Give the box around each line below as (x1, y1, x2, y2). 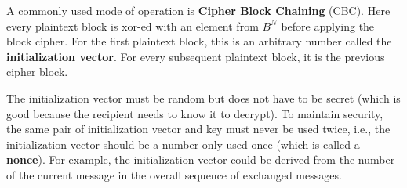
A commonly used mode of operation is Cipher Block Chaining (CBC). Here (6, 2, 391, 18)
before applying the (281, 17, 375, 34)
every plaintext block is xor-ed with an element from (6, 17, 259, 34)
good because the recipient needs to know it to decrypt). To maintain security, (6, 105, 383, 121)
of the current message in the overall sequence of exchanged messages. (6, 166, 342, 183)
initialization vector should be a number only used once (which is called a (6, 136, 360, 152)
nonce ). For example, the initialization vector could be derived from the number (6, 151, 395, 168)
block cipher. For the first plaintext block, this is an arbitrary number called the (6, 33, 392, 49)
